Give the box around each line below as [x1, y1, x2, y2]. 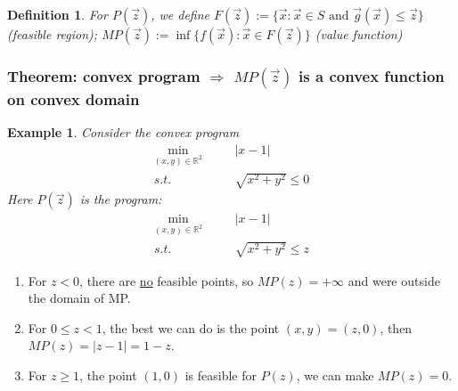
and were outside [348, 271, 440, 289]
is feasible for [184, 366, 258, 385]
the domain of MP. [28, 289, 131, 307]
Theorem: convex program [7, 64, 200, 86]
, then [380, 318, 413, 337]
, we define [151, 5, 209, 23]
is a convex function [299, 64, 445, 86]
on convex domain [7, 87, 140, 110]
